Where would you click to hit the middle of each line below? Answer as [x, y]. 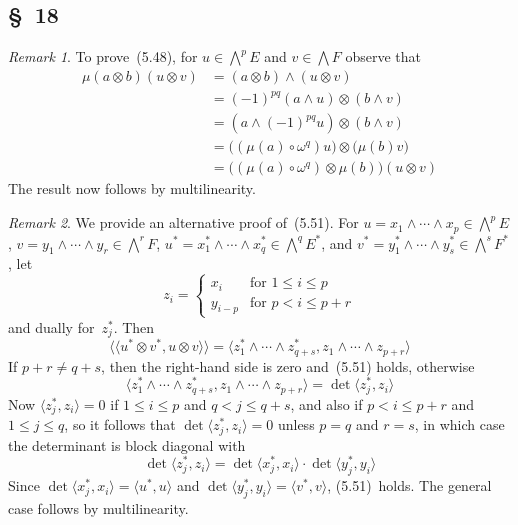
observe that [383, 56]
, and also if [326, 403]
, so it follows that [120, 424]
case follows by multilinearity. [98, 507]
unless [296, 424]
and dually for [51, 326]
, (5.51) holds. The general [409, 485]
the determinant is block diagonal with [127, 444]
